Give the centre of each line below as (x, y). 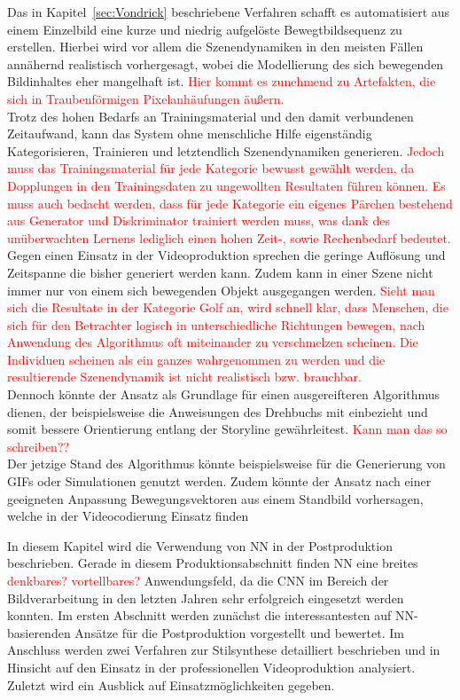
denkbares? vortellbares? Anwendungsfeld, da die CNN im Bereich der (198, 580)
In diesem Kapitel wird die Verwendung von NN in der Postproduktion (200, 545)
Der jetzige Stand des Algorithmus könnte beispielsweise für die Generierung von (226, 464)
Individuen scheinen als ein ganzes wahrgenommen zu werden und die (196, 359)
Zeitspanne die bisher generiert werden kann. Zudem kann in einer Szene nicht (220, 272)
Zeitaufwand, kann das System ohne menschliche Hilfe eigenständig (190, 134)
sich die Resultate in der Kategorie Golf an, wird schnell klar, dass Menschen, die (228, 307)
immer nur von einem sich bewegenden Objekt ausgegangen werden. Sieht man (221, 290)
